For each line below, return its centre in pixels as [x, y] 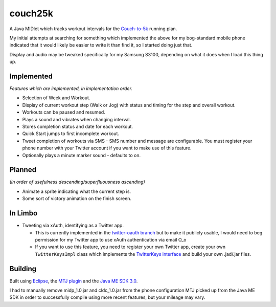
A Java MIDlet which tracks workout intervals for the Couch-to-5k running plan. [93, 29]
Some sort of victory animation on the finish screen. [77, 199]
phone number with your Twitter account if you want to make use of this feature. [107, 148]
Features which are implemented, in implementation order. [71, 89]
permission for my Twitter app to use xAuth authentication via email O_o [111, 239]
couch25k [31, 13]
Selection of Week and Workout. [56, 98]
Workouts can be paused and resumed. [64, 112]
